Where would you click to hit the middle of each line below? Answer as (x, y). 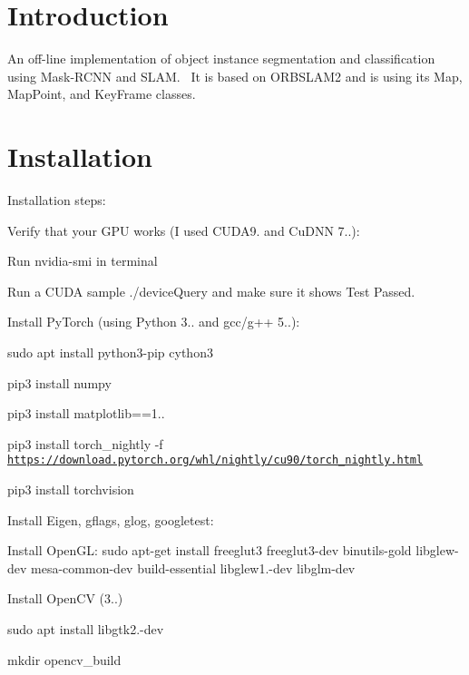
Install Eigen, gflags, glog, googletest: (111, 519)
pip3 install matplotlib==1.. (86, 413)
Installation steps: (57, 200)
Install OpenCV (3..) (65, 598)
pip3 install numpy (59, 382)
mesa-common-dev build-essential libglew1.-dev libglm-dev (193, 567)
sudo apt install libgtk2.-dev (86, 629)
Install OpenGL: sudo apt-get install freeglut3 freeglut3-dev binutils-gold (210, 550)
